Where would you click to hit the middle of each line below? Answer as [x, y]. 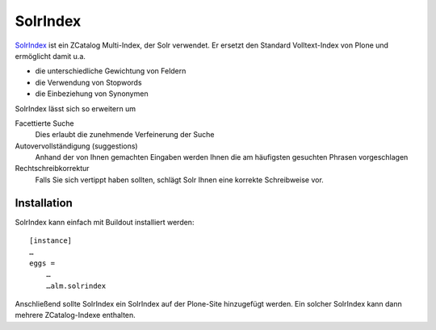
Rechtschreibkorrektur [52, 169]
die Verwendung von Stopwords [88, 82]
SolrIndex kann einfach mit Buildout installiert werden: [105, 222]
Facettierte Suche [44, 123]
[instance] [51, 241]
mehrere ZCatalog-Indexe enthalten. [75, 315]
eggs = [42, 263]
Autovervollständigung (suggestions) [76, 146]
